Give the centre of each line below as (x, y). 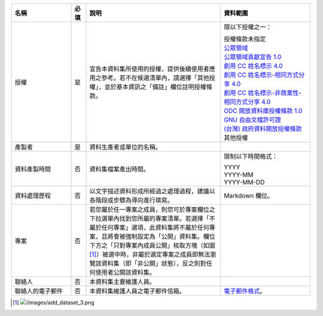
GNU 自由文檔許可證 (252, 120)
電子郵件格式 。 (245, 291)
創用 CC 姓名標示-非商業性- (263, 93)
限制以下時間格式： (251, 157)
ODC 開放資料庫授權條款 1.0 (263, 111)
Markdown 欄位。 (249, 196)
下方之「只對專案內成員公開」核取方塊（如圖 (152, 245)
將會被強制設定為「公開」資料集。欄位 (161, 236)
